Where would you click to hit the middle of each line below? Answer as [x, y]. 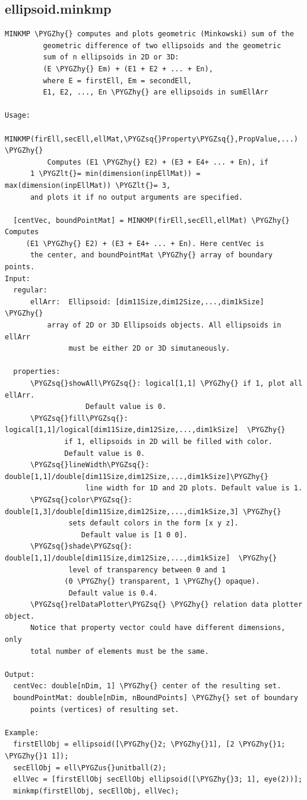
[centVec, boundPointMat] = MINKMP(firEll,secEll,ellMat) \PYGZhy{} [151, 220]
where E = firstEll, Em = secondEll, [117, 81]
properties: [37, 372]
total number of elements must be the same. [119, 651]
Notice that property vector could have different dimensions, [158, 628]
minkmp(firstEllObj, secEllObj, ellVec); [96, 791]
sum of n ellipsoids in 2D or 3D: [111, 57]
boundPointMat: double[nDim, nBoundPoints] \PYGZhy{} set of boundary [156, 698]
